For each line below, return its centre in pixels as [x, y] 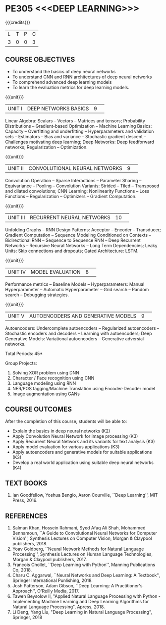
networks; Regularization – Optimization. [46, 147]
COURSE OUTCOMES [39, 409]
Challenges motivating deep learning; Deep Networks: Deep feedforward [80, 142]
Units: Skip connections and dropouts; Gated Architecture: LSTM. [72, 251]
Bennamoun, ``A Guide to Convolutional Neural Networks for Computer [85, 533]
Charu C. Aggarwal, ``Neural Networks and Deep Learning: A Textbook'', [86, 575]
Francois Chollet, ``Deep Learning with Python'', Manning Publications [83, 565]
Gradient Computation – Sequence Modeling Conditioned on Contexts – [78, 235]
